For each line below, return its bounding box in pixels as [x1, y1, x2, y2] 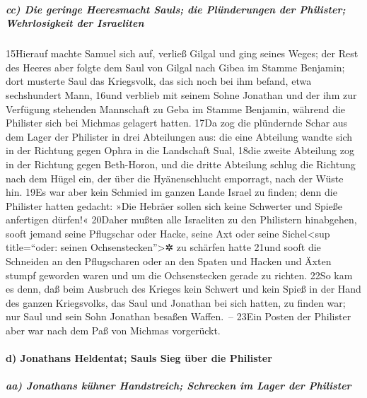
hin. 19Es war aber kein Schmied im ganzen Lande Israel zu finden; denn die [6, 185, 337, 199]
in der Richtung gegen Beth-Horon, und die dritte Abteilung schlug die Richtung [6, 156, 356, 171]
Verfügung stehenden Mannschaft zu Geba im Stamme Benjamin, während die [6, 101, 346, 116]
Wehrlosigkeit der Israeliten [6, 16, 144, 30]
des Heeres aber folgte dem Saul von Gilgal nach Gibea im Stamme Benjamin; [6, 59, 345, 74]
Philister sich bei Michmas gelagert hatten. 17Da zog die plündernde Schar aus [6, 115, 348, 130]
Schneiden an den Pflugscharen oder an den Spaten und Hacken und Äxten [6, 254, 332, 269]
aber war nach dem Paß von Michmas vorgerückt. [6, 323, 221, 338]
